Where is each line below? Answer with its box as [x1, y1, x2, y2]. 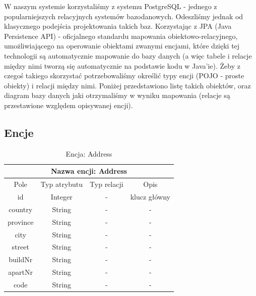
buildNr [9, 254, 33, 265]
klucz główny [130, 191, 170, 202]
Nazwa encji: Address [51, 166, 127, 176]
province [8, 216, 34, 227]
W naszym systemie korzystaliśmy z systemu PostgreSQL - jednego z [4, 1, 217, 11]
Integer [50, 191, 73, 202]
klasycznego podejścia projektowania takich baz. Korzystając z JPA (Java [4, 21, 232, 31]
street [12, 241, 29, 252]
